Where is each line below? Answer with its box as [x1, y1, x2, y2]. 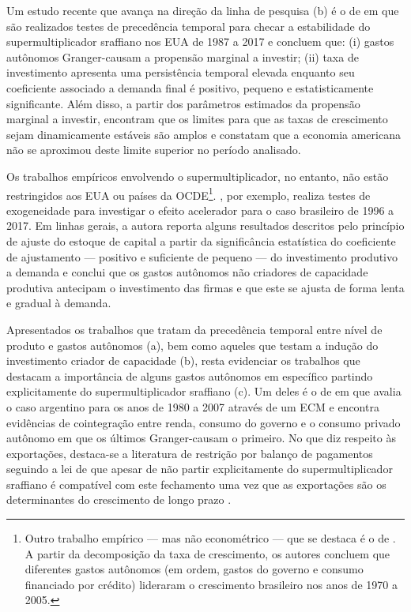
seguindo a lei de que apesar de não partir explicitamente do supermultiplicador [6, 460, 393, 477]
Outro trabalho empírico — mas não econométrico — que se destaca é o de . [25, 530, 396, 546]
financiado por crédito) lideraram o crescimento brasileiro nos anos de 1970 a [25, 576, 398, 592]
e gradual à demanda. [6, 295, 111, 311]
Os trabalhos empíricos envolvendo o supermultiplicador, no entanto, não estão [6, 167, 389, 184]
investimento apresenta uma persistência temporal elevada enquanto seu [6, 64, 355, 81]
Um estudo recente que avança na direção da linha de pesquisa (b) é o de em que [6, 2, 399, 18]
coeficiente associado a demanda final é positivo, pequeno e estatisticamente [6, 79, 374, 96]
